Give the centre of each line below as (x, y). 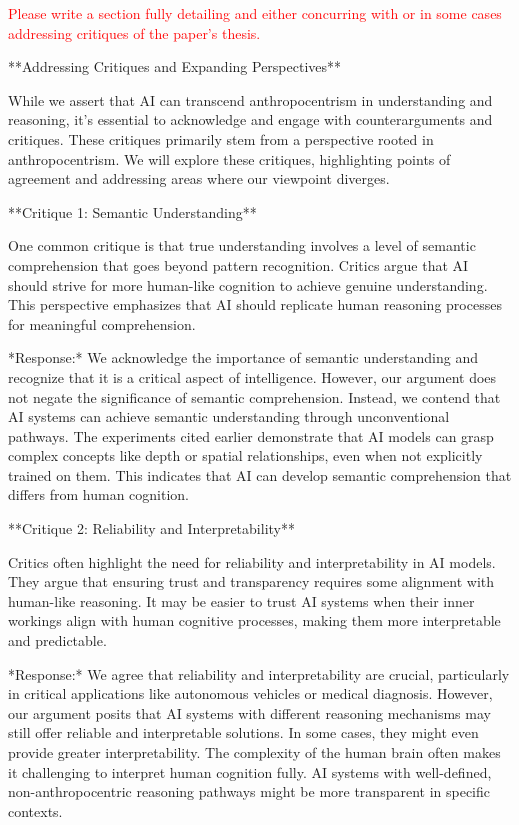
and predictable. (57, 640)
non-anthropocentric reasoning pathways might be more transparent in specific (249, 791)
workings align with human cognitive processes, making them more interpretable (254, 620)
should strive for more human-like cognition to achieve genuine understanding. (248, 284)
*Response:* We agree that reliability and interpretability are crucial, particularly (259, 673)
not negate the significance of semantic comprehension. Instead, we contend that (254, 396)
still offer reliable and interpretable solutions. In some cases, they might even (243, 732)
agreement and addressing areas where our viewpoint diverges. (199, 178)
